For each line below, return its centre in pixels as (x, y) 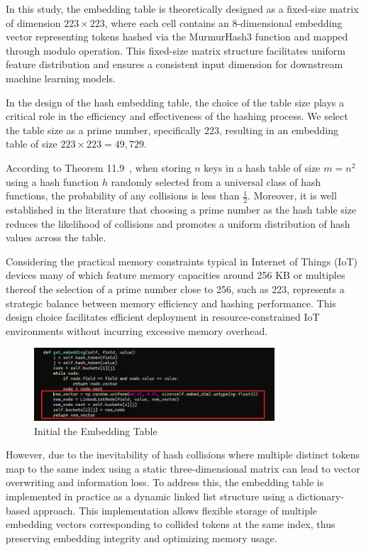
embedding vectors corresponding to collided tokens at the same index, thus (171, 524)
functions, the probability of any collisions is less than (123, 196)
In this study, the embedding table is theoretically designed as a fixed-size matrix (182, 9)
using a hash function (52, 181)
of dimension (33, 22)
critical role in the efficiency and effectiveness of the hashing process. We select (177, 116)
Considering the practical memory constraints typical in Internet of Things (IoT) (182, 261)
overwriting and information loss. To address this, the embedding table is (165, 482)
